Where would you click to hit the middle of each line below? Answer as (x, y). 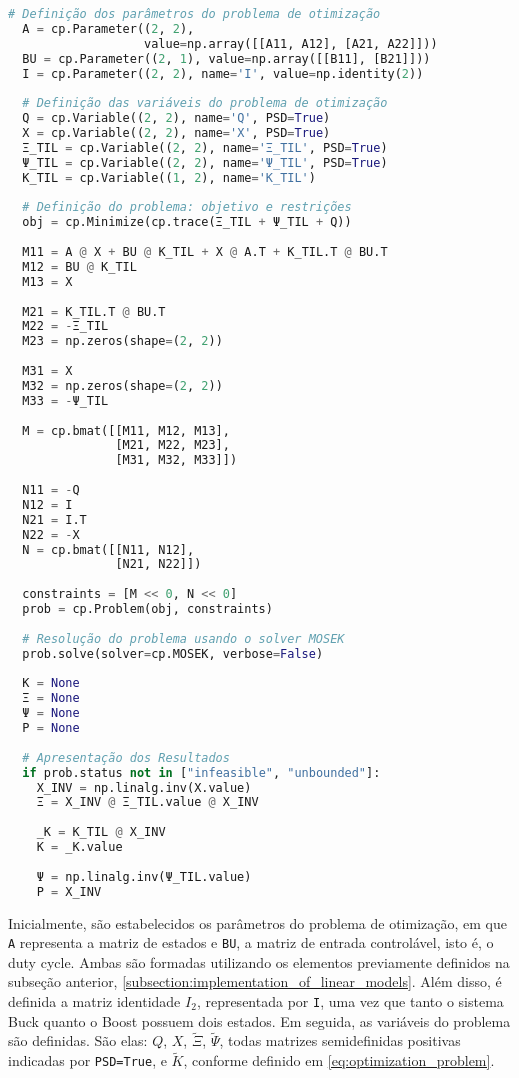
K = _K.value (79, 847)
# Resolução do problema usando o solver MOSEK (183, 638)
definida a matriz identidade (94, 1000)
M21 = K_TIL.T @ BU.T (94, 311)
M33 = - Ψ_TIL (65, 400)
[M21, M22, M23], (172, 445)
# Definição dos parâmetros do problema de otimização (194, 14)
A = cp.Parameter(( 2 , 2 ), (108, 28)
